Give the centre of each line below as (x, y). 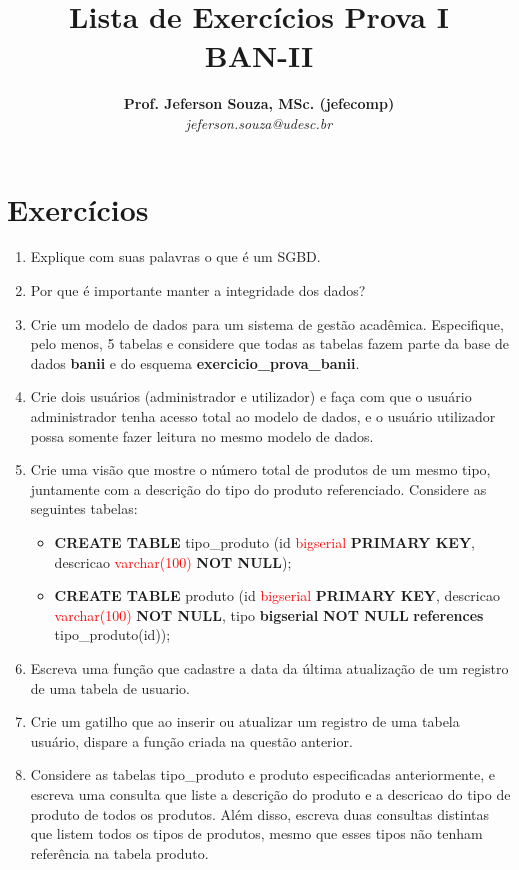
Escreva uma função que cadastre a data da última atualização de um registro (269, 667)
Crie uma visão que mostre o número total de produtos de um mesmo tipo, (260, 469)
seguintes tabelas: (84, 508)
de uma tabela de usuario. (110, 687)
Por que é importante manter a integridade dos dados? (198, 290)
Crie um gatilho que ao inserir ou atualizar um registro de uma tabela (245, 721)
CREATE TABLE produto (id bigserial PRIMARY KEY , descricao (277, 595)
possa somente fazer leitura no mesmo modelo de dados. (202, 435)
